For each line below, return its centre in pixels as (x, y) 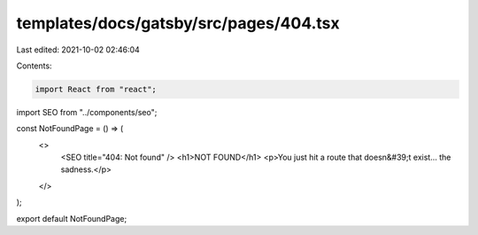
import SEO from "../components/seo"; (87, 112)
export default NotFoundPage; (72, 218)
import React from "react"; (96, 89)
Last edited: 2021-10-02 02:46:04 (78, 50)
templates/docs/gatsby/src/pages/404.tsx (178, 23)
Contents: (34, 66)
